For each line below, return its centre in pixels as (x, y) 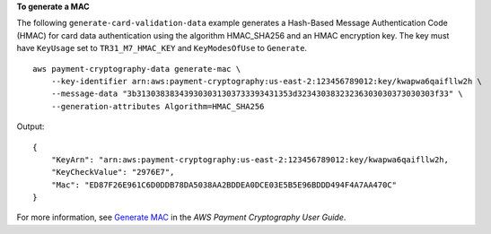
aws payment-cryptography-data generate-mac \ (137, 69)
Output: (31, 126)
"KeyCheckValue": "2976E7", (113, 172)
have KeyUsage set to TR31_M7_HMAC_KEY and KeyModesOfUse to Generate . (162, 48)
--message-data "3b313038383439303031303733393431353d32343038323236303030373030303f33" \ (257, 94)
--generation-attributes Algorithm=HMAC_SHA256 (158, 106)
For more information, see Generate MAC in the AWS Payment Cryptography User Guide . (181, 217)
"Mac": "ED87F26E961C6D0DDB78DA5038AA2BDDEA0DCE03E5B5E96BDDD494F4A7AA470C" (224, 185)
